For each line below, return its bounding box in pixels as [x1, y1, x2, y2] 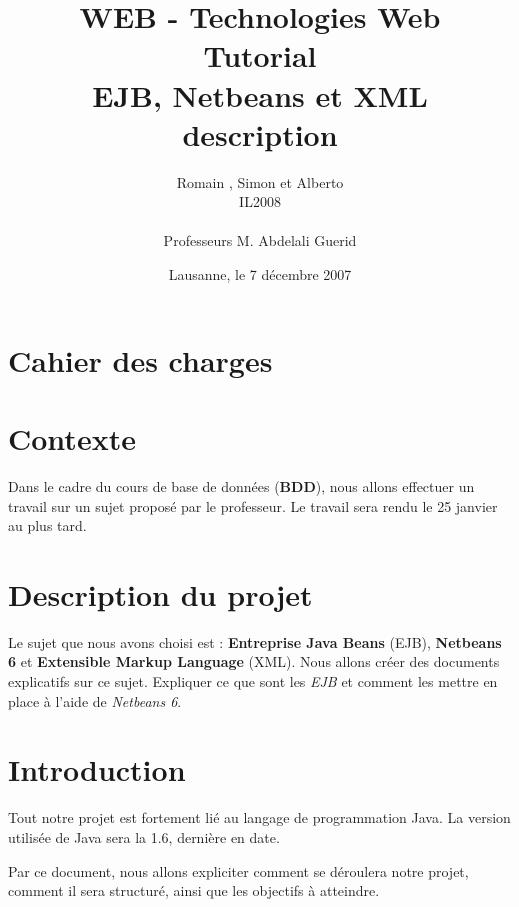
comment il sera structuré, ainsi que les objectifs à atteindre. [8, 880, 380, 901]
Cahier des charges [8, 339, 273, 380]
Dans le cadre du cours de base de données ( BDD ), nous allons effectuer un [8, 475, 475, 496]
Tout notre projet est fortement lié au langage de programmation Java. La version [8, 807, 511, 828]
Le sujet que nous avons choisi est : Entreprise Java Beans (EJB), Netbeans [8, 631, 502, 652]
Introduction [8, 749, 186, 790]
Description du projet [8, 573, 313, 614]
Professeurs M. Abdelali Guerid [163, 230, 357, 251]
